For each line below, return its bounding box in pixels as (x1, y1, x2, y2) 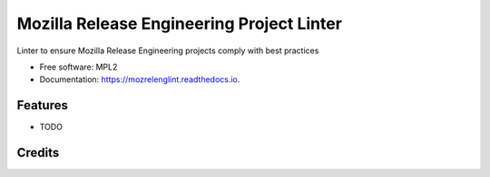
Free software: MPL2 (39, 61, 118, 72)
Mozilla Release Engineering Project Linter (16, 14, 342, 33)
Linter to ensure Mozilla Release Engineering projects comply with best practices (16, 45, 319, 56)
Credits (16, 145, 60, 161)
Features (16, 98, 68, 113)
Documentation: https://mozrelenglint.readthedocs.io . (39, 74, 240, 85)
